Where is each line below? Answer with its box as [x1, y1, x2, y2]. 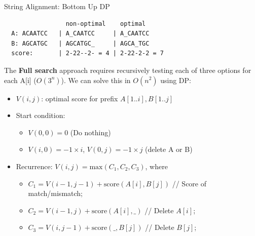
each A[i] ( [4, 74, 37, 85]
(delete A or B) [145, 144, 193, 154]
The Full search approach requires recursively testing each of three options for [4, 64, 251, 75]
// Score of [172, 178, 207, 188]
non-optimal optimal [65, 20, 146, 27]
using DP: [160, 74, 191, 85]
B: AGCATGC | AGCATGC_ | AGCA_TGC [11, 40, 150, 47]
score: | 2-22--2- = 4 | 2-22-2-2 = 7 [11, 50, 164, 57]
